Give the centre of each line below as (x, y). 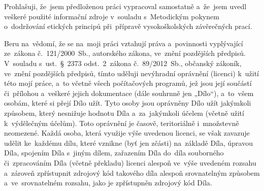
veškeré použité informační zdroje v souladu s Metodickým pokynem (112, 16)
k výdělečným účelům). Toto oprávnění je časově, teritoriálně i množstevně (122, 123)
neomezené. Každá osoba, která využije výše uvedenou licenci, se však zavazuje (127, 133)
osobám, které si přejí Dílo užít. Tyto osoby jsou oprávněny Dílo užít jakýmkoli (128, 103)
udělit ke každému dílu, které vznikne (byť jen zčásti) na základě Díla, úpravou (128, 142)
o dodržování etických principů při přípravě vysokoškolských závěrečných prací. (128, 26)
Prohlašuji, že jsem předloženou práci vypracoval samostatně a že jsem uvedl (125, 6)
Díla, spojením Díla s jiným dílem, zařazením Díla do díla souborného (114, 153)
